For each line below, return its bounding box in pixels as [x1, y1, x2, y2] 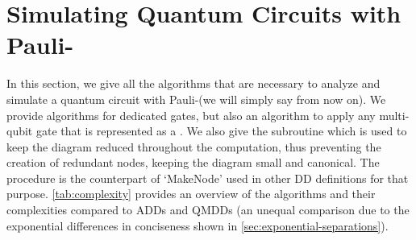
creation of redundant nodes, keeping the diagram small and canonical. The [6, 154, 380, 171]
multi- [379, 106, 410, 123]
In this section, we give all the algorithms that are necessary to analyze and [6, 75, 381, 92]
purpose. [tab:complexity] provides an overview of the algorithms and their [6, 185, 376, 202]
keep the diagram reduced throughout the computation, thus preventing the [6, 138, 381, 155]
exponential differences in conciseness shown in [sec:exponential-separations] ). [6, 217, 389, 234]
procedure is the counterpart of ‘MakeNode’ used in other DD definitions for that [6, 169, 409, 186]
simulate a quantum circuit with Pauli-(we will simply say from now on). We [6, 90, 386, 107]
